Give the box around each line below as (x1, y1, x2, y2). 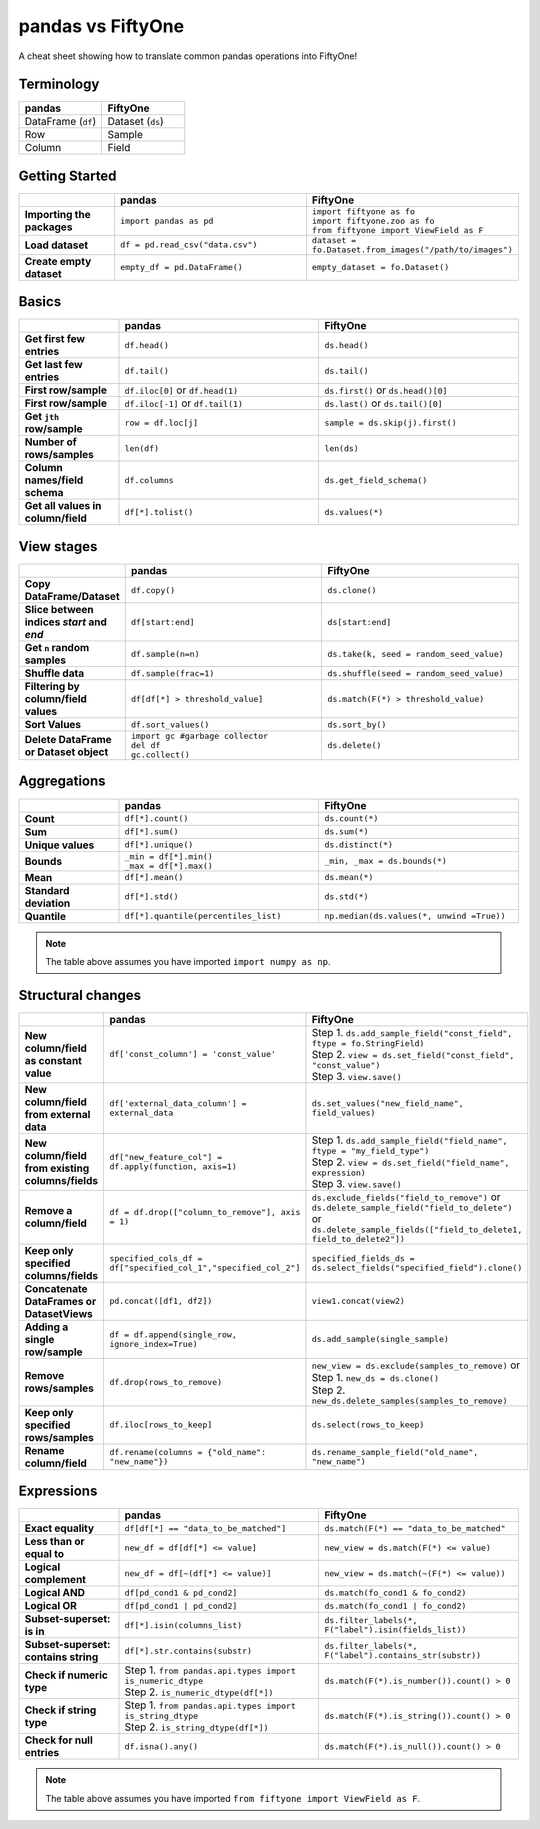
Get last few (24, 358, 84, 372)
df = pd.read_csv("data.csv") (120, 240, 258, 250)
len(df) (124, 443, 160, 454)
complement (24, 1573, 87, 1587)
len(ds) (324, 443, 359, 454)
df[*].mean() (124, 872, 184, 883)
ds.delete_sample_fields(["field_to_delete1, (311, 1224, 523, 1235)
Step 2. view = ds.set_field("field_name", (311, 1155, 510, 1169)
